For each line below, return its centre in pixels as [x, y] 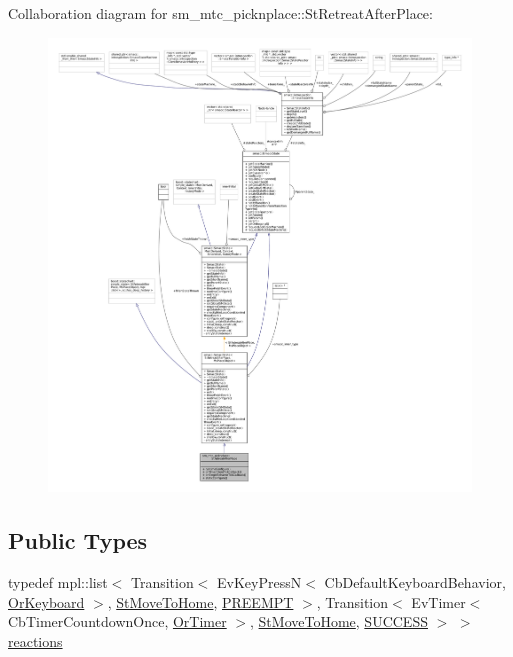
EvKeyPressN [259, 582]
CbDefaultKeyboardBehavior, [415, 582]
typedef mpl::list [58, 582]
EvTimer [438, 601]
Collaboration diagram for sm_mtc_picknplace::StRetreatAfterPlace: [220, 13]
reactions [35, 640]
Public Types [78, 540]
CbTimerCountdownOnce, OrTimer [117, 621]
